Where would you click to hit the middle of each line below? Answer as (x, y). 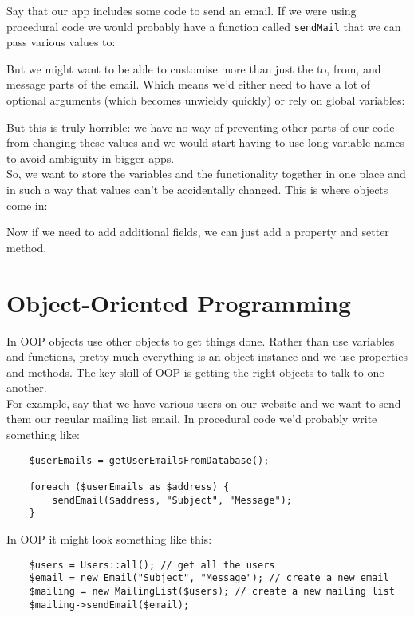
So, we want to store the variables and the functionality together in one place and (206, 174)
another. (27, 388)
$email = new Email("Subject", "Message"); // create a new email (209, 578)
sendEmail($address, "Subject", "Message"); (172, 500)
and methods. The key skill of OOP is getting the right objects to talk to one (195, 372)
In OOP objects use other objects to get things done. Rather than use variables (201, 340)
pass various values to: (61, 42)
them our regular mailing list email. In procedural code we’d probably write (192, 419)
